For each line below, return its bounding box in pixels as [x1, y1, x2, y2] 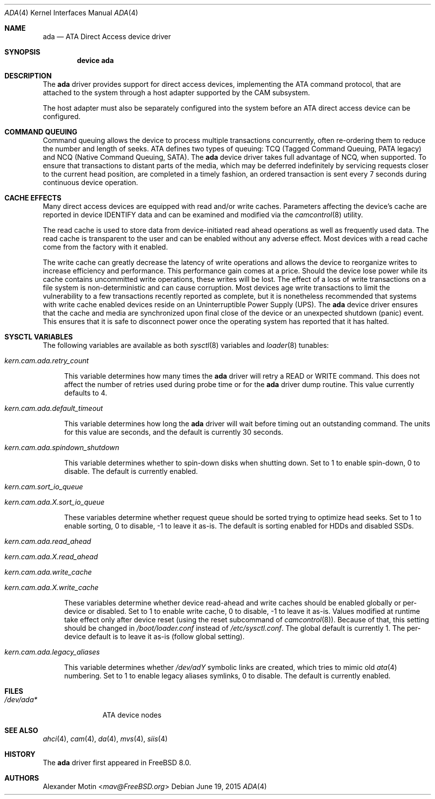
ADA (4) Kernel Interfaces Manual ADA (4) [4, 8, 138, 17]
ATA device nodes [102, 711, 162, 719]
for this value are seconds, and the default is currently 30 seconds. [64, 428, 283, 436]
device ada [77, 56, 114, 65]
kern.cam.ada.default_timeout [4, 404, 103, 412]
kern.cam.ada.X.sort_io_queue [4, 498, 105, 506]
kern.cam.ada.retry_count [4, 356, 89, 365]
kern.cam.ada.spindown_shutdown [4, 443, 120, 452]
